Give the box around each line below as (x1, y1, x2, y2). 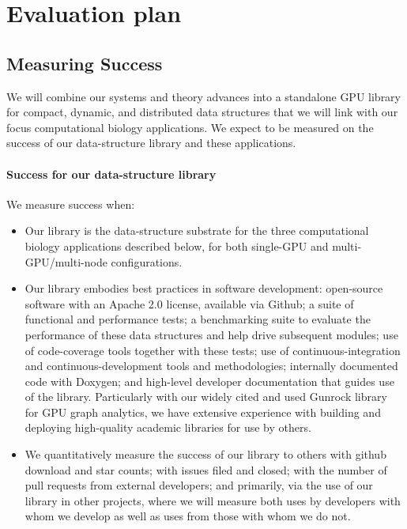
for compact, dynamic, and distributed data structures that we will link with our (6, 104, 398, 120)
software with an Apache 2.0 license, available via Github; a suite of (24, 295, 354, 312)
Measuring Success (6, 51, 163, 75)
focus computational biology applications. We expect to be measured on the (6, 119, 374, 135)
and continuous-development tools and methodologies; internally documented (24, 357, 398, 374)
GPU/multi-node (24, 253, 107, 270)
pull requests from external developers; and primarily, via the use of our (24, 477, 373, 493)
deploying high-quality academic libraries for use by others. (24, 419, 311, 436)
